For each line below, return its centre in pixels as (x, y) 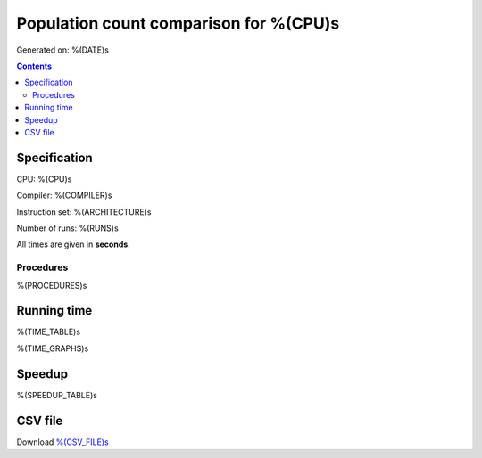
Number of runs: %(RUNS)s (68, 228)
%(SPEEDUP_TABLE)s (57, 395)
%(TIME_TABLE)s (48, 332)
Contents (34, 66)
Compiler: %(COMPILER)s (64, 195)
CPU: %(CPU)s (44, 179)
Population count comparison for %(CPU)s (178, 23)
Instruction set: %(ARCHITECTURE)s (84, 212)
